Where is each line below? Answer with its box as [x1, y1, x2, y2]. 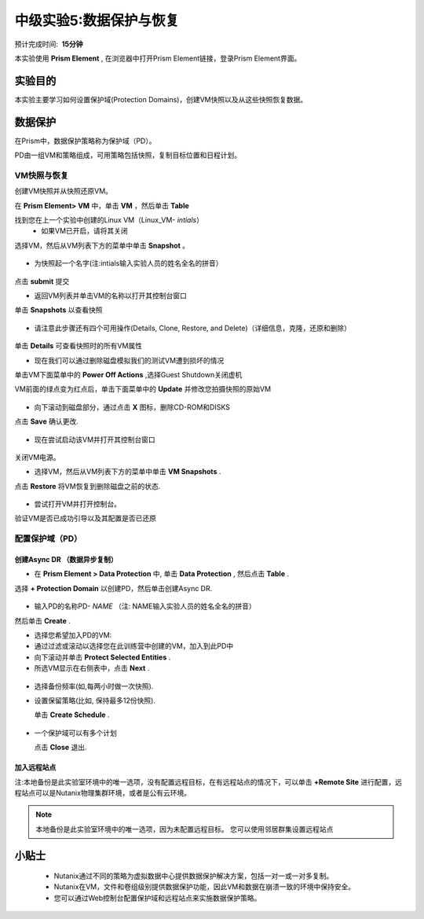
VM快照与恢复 [14, 170, 69, 181]
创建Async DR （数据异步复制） [14, 555, 118, 564]
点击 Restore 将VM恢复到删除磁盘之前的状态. [14, 481, 161, 491]
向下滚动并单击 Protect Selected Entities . [34, 652, 171, 662]
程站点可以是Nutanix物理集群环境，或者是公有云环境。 [14, 788, 192, 797]
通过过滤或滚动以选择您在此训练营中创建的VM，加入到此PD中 [34, 641, 234, 651]
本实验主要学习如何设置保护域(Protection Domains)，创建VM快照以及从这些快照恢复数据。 [14, 94, 308, 104]
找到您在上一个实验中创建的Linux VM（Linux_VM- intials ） [14, 215, 204, 225]
